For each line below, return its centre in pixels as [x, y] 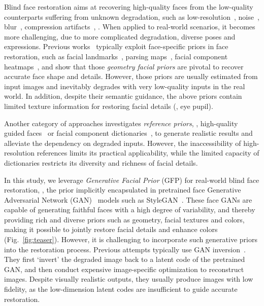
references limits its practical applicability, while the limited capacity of [148, 153]
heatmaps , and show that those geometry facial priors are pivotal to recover [124, 66]
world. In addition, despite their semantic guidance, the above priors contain [123, 96]
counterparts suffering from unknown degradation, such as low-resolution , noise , [132, 16]
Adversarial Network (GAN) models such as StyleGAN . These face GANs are [128, 199]
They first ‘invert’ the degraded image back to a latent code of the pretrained [125, 259]
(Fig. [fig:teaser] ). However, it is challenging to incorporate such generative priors [131, 239]
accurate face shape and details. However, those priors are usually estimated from [131, 76]
